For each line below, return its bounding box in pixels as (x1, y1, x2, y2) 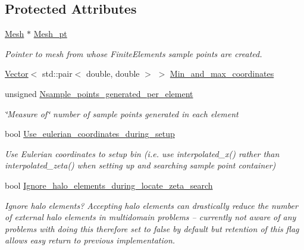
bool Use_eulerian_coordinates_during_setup (5, 127, 175, 140)
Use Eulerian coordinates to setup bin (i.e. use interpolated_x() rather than (5, 147, 280, 160)
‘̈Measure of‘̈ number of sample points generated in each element (5, 107, 239, 120)
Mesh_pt (33, 27, 67, 40)
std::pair (42, 67, 73, 80)
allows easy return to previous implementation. (5, 234, 175, 246)
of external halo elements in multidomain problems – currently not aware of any (5, 211, 296, 223)
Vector (5, 67, 29, 80)
